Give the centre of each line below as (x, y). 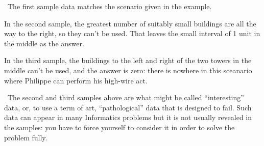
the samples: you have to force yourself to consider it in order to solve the (119, 127)
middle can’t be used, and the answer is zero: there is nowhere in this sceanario (128, 70)
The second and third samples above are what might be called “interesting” (126, 97)
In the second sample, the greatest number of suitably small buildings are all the (130, 23)
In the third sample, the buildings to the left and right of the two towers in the (128, 60)
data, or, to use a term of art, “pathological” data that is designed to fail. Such (128, 107)
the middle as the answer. (44, 43)
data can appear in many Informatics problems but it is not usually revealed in (128, 117)
